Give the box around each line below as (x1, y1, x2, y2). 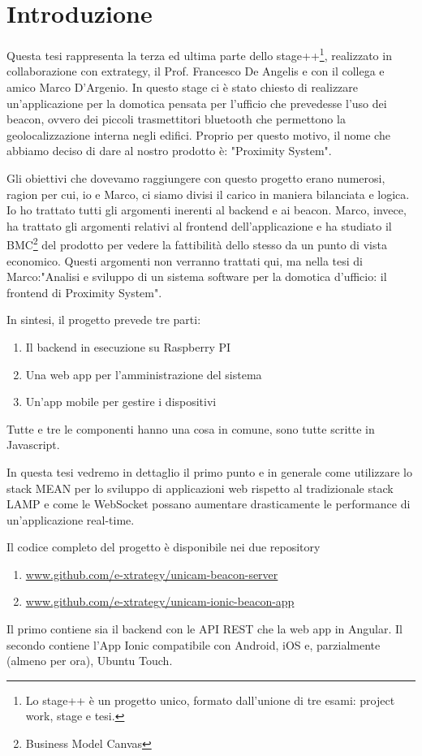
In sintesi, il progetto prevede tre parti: (6, 311, 201, 328)
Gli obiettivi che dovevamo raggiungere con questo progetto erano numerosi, (6, 169, 385, 186)
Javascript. (6, 436, 60, 453)
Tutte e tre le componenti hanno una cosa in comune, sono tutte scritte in (6, 420, 375, 437)
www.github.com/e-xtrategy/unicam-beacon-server (25, 565, 278, 582)
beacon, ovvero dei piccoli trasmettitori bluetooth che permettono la (6, 110, 346, 127)
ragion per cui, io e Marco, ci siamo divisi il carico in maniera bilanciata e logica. (6, 185, 410, 202)
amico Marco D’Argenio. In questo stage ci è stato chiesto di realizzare (6, 78, 359, 95)
